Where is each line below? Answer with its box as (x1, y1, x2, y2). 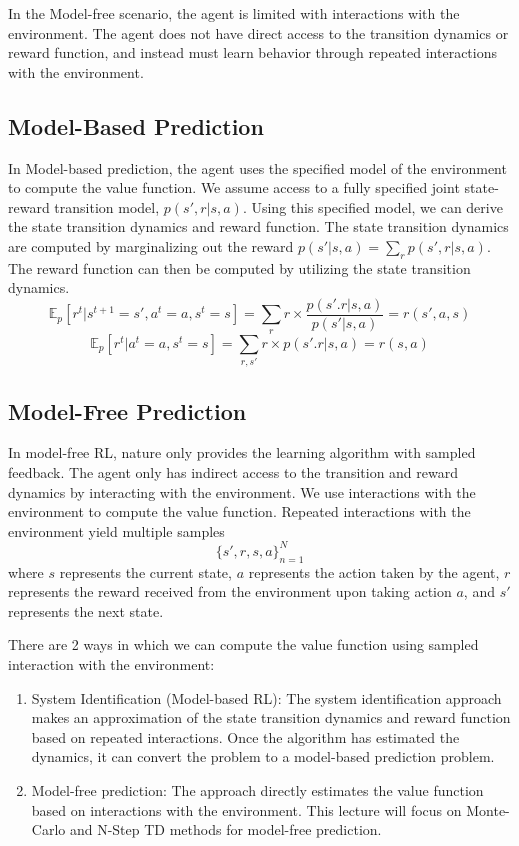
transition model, (54, 196, 160, 217)
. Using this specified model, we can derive (242, 196, 503, 217)
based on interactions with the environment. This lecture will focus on (31, 799, 462, 820)
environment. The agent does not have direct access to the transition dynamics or (8, 22, 509, 43)
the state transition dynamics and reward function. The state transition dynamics (8, 216, 509, 237)
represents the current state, (59, 561, 232, 582)
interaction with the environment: (8, 653, 215, 674)
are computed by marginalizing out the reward (8, 235, 294, 256)
